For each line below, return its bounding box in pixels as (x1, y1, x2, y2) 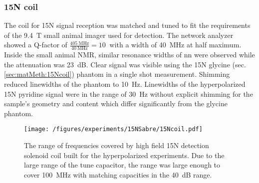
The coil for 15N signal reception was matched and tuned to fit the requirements (4, 20, 251, 30)
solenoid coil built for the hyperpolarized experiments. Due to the (24, 150, 225, 160)
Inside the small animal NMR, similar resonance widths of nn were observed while (4, 49, 255, 60)
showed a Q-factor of (4, 39, 67, 50)
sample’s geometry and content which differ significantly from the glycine (4, 98, 228, 109)
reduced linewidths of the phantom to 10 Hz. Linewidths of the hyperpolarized (4, 79, 246, 89)
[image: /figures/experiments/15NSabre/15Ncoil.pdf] (24, 126, 203, 133)
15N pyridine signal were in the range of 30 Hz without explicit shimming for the (4, 88, 253, 99)
